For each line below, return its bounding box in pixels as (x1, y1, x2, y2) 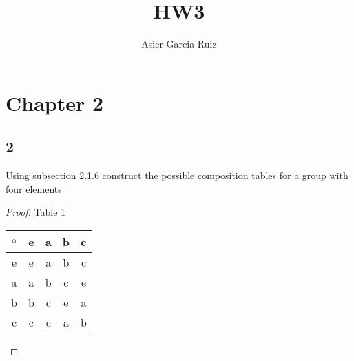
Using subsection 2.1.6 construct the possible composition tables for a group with (6, 168, 348, 183)
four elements (6, 181, 62, 196)
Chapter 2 (6, 88, 104, 116)
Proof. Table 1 (6, 205, 66, 219)
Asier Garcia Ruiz (141, 37, 217, 51)
